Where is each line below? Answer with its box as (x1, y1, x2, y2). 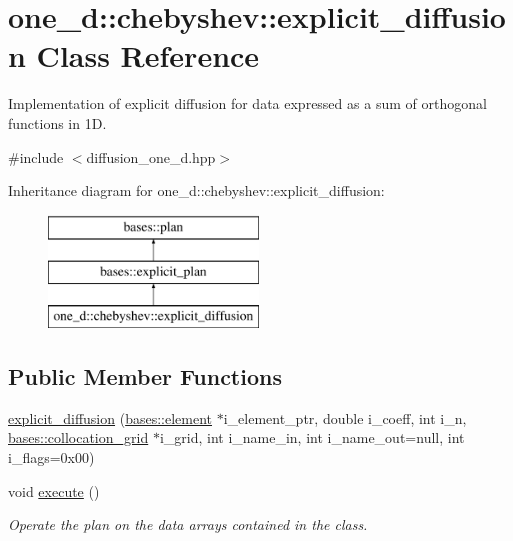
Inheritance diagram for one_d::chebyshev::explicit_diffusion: (8, 180, 385, 201)
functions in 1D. (8, 112, 107, 133)
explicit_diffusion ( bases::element (8, 407, 213, 428)
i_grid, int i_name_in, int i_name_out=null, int (159, 427, 465, 448)
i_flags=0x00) (8, 447, 95, 468)
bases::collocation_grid (8, 427, 149, 448)
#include (8, 146, 64, 167)
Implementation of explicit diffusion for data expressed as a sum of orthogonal (8, 93, 487, 114)
